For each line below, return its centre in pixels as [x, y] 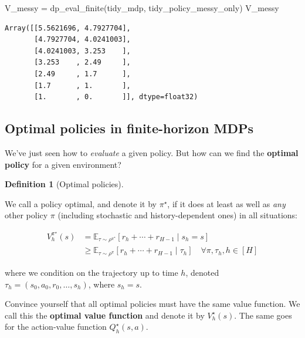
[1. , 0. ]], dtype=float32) [116, 97]
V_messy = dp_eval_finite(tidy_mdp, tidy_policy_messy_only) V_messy [142, 8]
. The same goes [263, 315]
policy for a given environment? [63, 164]
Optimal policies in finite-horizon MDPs [129, 128]
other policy [26, 215]
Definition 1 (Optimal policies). [64, 184]
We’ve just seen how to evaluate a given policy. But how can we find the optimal [152, 152]
